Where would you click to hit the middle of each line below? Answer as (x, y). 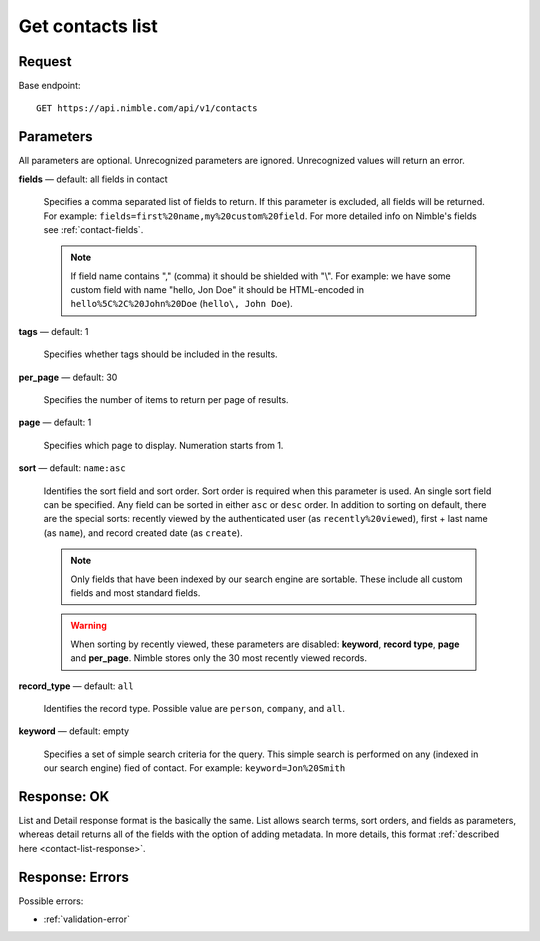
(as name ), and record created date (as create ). (143, 532)
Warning (88, 626)
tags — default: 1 (53, 331)
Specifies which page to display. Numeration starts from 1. (163, 445)
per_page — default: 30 (68, 377)
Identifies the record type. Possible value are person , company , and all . (194, 708)
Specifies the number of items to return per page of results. (166, 400)
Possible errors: (51, 901)
